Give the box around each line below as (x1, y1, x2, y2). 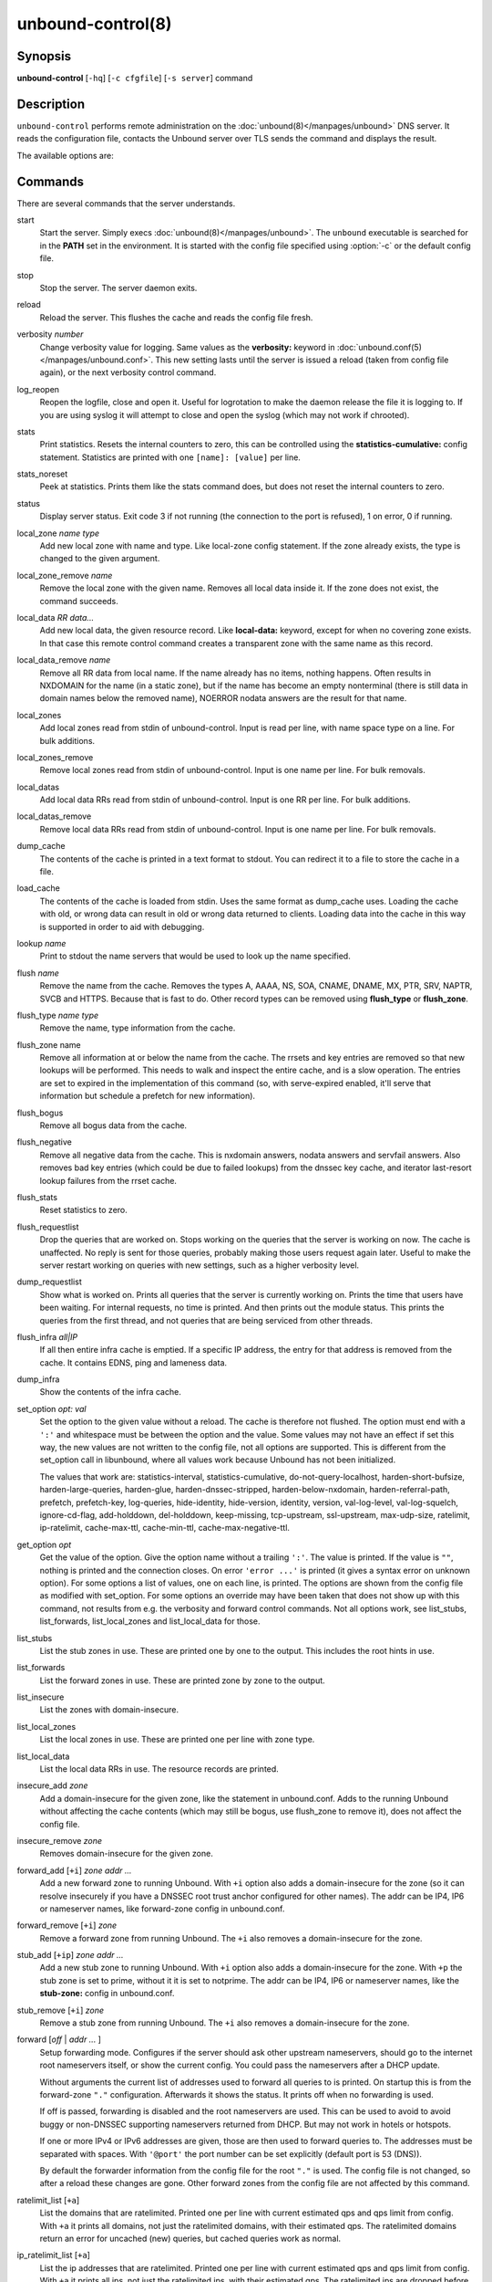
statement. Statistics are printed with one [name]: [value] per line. (39, 452, 301, 463)
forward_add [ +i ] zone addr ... (16, 1865, 132, 1876)
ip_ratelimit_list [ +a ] (16, 2250, 91, 2261)
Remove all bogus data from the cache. (39, 1120, 187, 1131)
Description (16, 96, 86, 111)
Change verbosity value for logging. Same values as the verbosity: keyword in (39, 341, 336, 352)
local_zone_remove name (16, 570, 113, 581)
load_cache (16, 883, 61, 894)
